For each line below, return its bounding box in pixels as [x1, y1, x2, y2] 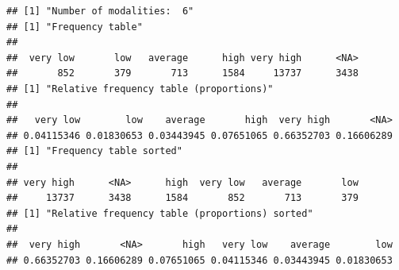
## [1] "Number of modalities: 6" [6, 6, 194, 17]
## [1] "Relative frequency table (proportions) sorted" [6, 207, 313, 219]
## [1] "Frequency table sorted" [6, 145, 182, 157]
